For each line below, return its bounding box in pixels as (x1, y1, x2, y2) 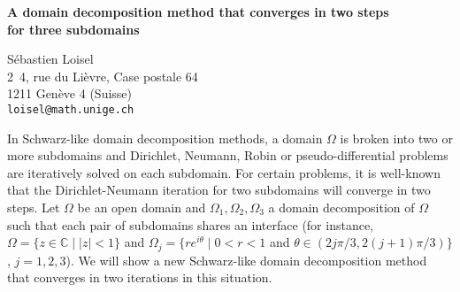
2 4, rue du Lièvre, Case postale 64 (7, 66, 198, 85)
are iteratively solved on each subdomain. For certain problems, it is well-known (7, 163, 441, 181)
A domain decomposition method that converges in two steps (7, 3, 389, 20)
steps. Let (7, 198, 60, 216)
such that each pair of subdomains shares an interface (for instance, (7, 215, 374, 234)
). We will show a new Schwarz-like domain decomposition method (65, 250, 427, 269)
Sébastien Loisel (7, 50, 94, 68)
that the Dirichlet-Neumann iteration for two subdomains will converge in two (7, 181, 431, 199)
